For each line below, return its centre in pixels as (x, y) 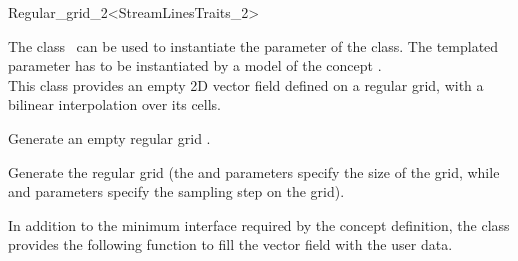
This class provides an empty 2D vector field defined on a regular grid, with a (246, 84)
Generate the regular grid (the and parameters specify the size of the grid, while (254, 171)
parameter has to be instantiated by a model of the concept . (195, 65)
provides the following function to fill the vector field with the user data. (230, 244)
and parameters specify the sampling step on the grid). (176, 191)
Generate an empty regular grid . (109, 137)
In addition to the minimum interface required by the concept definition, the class (259, 224)
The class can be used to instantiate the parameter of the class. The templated (253, 45)
